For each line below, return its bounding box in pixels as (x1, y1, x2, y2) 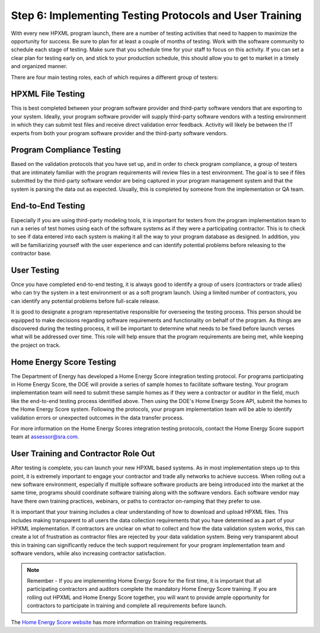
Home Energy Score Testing (11, 357, 117, 367)
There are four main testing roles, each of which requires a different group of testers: (11, 73, 219, 81)
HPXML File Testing (11, 89, 85, 99)
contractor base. (11, 250, 52, 257)
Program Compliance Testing (11, 145, 121, 155)
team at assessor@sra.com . (11, 433, 79, 440)
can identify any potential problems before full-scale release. (11, 297, 160, 305)
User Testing (11, 265, 59, 275)
